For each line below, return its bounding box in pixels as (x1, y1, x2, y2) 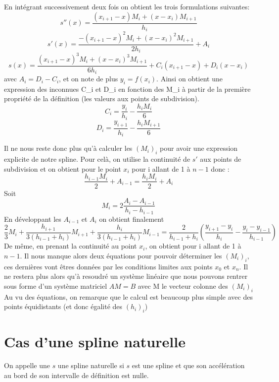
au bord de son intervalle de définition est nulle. (4, 370, 149, 380)
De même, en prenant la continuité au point (4, 241, 137, 251)
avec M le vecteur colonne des (138, 280, 228, 291)
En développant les (4, 213, 61, 224)
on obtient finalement (99, 213, 164, 224)
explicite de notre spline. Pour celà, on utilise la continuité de (4, 154, 190, 164)
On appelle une (4, 360, 50, 371)
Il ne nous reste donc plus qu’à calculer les (4, 143, 133, 153)
